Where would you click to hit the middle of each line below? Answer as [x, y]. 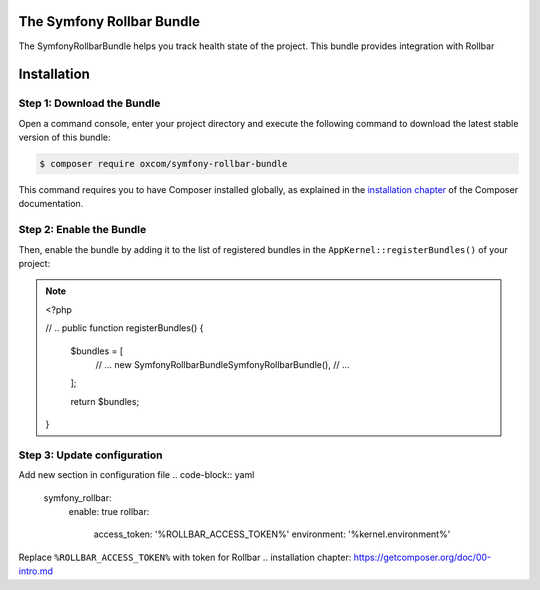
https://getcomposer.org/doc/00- [422, 557]
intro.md [36, 571]
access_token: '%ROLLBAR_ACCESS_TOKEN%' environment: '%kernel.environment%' [272, 534]
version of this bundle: [64, 137]
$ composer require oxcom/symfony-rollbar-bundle [163, 164]
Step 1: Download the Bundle [89, 103]
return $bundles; [105, 401]
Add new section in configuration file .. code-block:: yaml [136, 475]
